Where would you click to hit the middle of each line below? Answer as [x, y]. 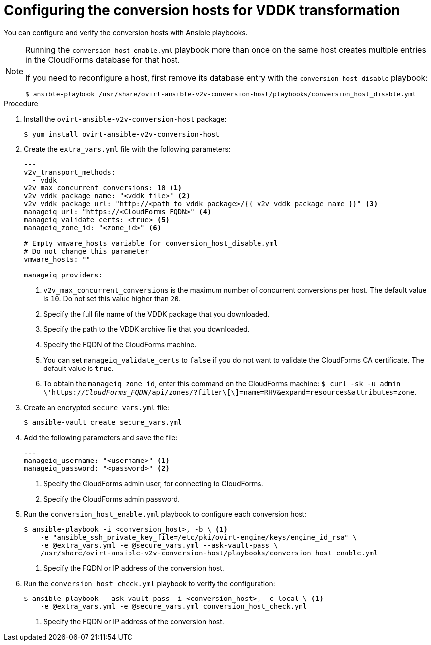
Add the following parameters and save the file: [101, 437]
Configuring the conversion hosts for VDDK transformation [202, 10]
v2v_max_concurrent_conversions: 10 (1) [103, 188]
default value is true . [79, 368]
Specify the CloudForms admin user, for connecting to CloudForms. [153, 483]
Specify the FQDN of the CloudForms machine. [120, 344]
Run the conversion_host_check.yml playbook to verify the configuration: [150, 583]
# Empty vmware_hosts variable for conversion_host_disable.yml [151, 243]
